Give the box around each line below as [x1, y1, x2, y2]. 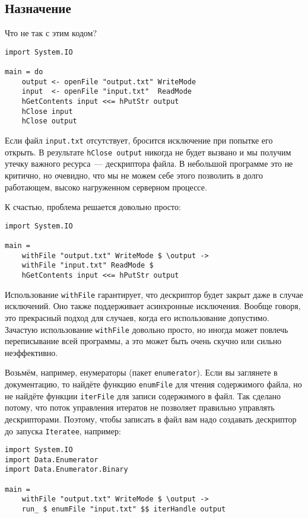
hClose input [21, 107, 73, 116]
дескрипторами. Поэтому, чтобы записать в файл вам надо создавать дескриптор [5, 412, 297, 425]
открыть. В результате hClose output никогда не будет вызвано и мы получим [5, 145, 291, 158]
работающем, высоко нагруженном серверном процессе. [5, 180, 207, 193]
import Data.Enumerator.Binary [5, 465, 128, 474]
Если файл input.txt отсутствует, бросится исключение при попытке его [5, 134, 273, 147]
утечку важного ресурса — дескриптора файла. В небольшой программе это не [5, 157, 293, 170]
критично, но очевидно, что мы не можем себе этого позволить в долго [5, 169, 263, 181]
